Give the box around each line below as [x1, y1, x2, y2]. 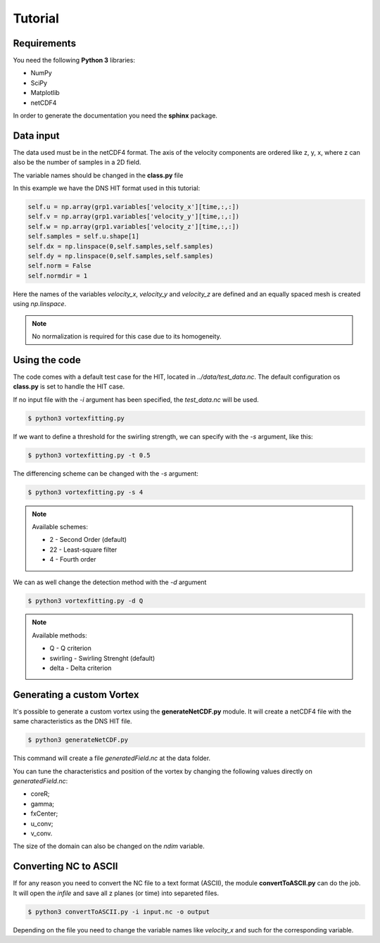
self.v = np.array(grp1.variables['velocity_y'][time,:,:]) [27, 213, 240, 221]
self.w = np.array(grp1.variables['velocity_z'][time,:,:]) [27, 222, 240, 230]
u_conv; [30, 819, 53, 828]
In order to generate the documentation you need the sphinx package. [13, 111, 218, 120]
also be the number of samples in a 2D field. [13, 158, 141, 167]
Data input [13, 129, 60, 141]
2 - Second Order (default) [49, 536, 127, 544]
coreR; [30, 790, 50, 798]
